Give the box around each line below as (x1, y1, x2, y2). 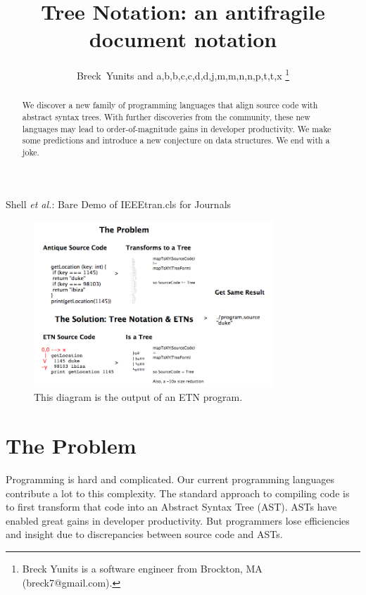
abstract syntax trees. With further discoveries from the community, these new (22, 111, 310, 123)
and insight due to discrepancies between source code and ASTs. (6, 527, 283, 542)
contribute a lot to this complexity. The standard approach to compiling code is (6, 485, 350, 500)
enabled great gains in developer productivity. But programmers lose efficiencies (6, 513, 350, 527)
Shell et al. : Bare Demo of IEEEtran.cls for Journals (6, 196, 232, 211)
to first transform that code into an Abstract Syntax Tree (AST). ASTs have (6, 499, 337, 514)
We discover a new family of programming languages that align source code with (22, 99, 318, 111)
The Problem (6, 431, 137, 460)
